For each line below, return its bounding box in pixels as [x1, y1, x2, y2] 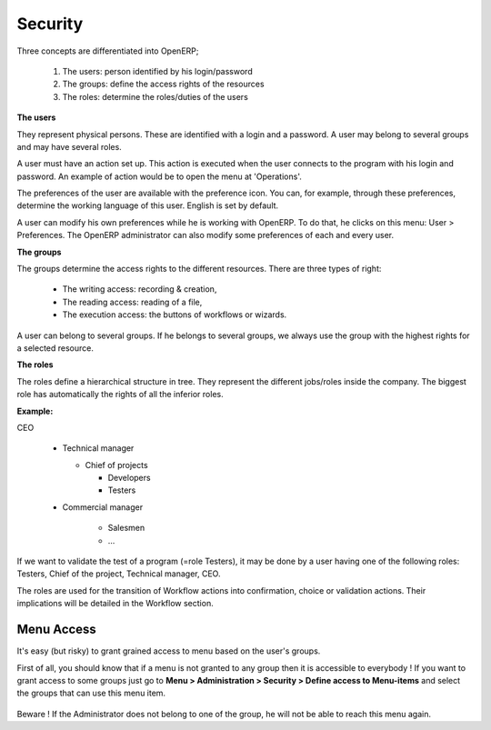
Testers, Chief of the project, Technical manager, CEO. [16, 568, 221, 579]
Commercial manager [62, 501, 144, 513]
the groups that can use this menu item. [16, 687, 166, 699]
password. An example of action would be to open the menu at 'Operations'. [16, 171, 302, 182]
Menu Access [16, 622, 97, 637]
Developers [107, 473, 151, 484]
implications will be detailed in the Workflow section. [16, 598, 214, 609]
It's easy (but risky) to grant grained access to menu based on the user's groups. [16, 645, 321, 656]
